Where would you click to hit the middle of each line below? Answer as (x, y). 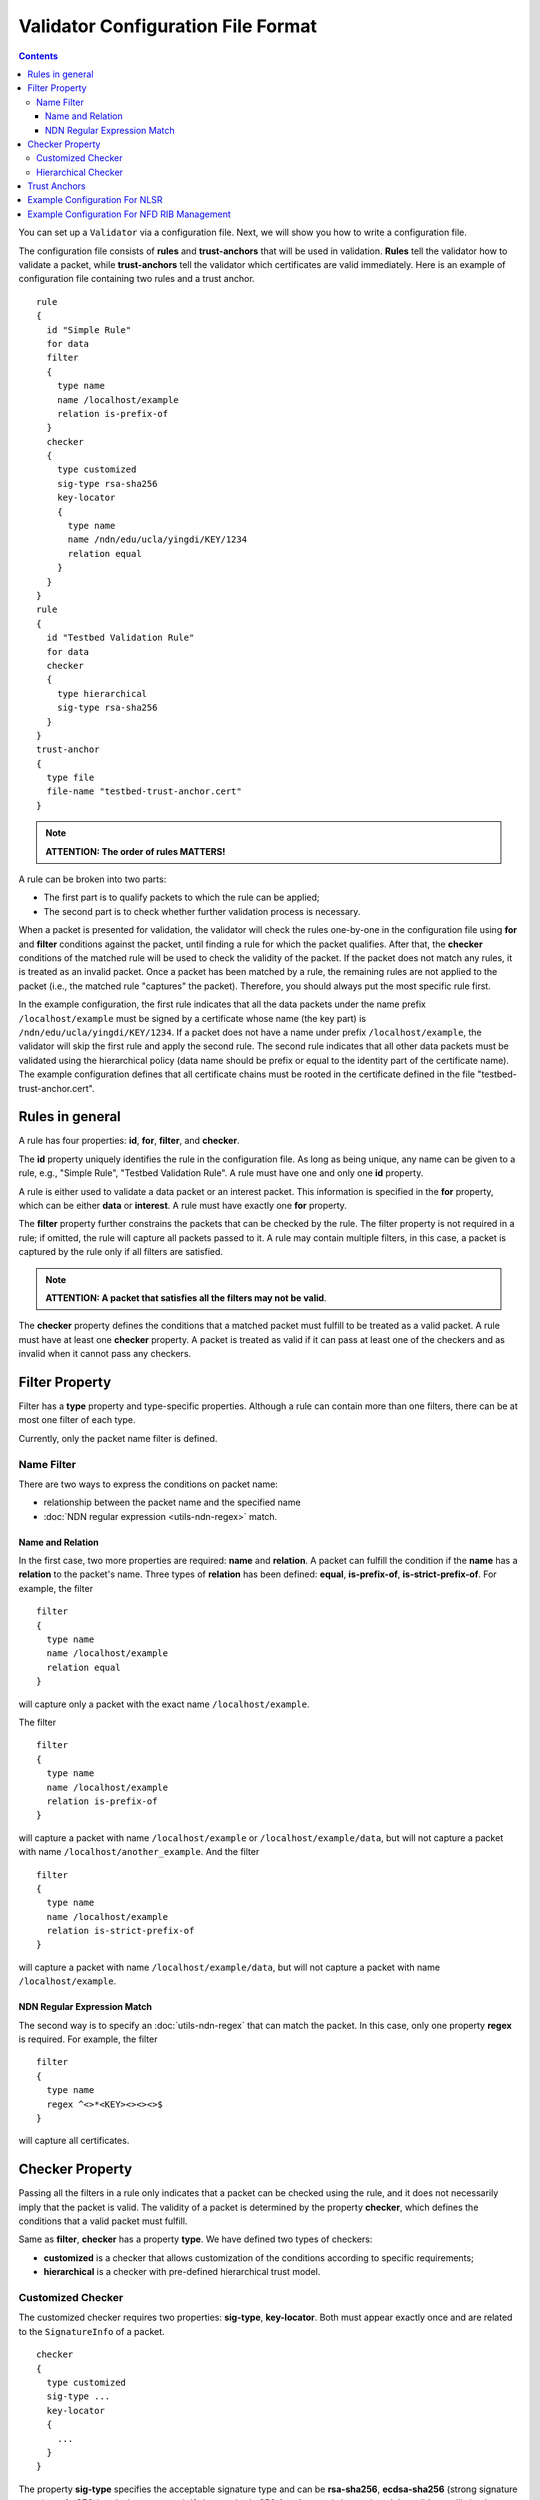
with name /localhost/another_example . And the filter (139, 1852)
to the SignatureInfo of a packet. (91, 2331)
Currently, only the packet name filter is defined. (118, 1438)
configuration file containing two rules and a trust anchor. (136, 279)
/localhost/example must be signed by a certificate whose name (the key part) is (192, 1018)
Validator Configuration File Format (167, 26)
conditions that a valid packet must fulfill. (103, 2221)
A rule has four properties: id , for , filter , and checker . (129, 1141)
